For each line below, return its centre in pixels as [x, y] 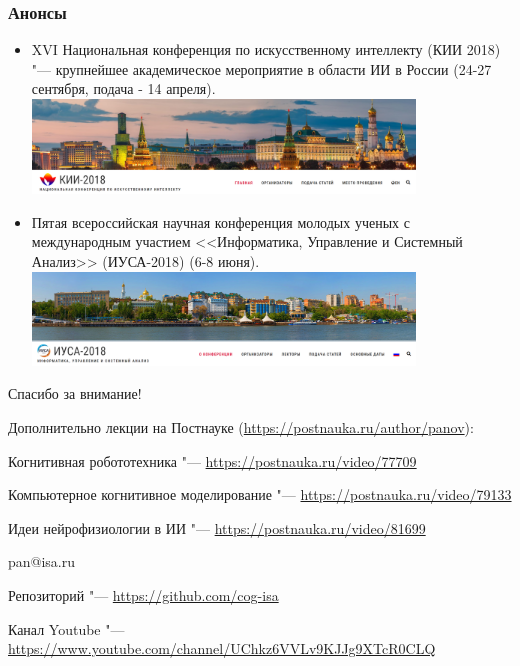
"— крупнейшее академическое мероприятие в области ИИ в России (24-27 [261, 68]
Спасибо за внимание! [75, 393]
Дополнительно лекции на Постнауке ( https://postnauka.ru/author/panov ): [241, 427]
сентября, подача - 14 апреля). [123, 88]
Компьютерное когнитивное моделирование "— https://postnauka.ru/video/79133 [260, 494]
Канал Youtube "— [66, 628]
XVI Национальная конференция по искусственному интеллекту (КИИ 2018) [266, 49]
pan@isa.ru [42, 561]
